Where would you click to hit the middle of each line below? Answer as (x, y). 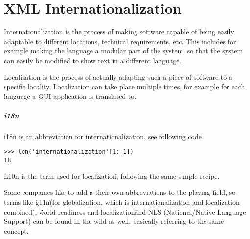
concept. (16, 230)
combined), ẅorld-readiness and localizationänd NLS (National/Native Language (125, 211)
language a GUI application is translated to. (70, 96)
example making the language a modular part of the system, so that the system (124, 51)
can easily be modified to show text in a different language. (93, 60)
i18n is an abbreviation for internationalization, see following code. (104, 136)
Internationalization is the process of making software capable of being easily (119, 32)
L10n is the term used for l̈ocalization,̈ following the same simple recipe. (112, 176)
